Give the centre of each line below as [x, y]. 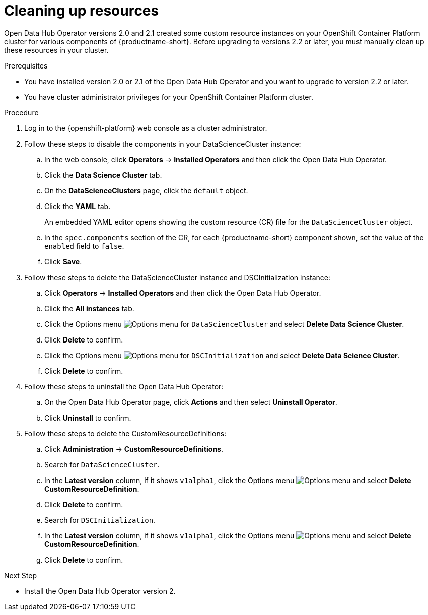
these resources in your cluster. [56, 50]
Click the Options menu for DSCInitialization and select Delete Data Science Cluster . [222, 355]
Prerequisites [26, 65]
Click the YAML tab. [78, 206]
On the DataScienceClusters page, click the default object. [146, 190]
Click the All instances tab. [89, 308]
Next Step [20, 575]
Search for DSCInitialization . [100, 520]
